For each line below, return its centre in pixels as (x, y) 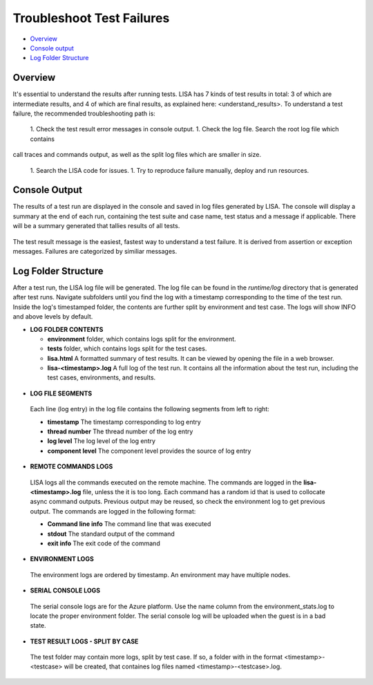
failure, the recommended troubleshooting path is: (84, 113)
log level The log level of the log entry (101, 441)
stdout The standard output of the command (111, 534)
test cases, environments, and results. (102, 377)
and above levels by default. (53, 317)
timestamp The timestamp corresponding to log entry (124, 422)
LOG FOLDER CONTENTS (67, 329)
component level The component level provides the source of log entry (149, 451)
